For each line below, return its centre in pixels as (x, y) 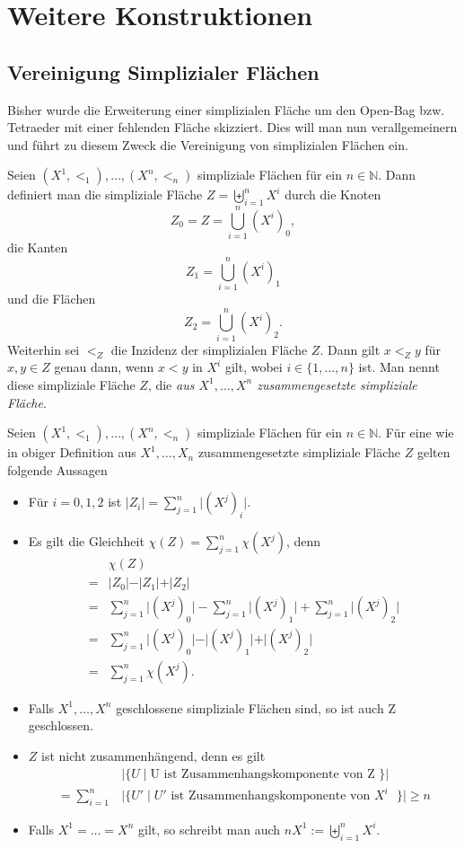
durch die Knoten (333, 194)
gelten (433, 452)
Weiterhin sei (44, 349)
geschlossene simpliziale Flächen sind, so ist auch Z (256, 707)
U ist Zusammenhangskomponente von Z (263, 774)
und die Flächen (52, 298)
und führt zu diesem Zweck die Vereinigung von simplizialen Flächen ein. (208, 144)
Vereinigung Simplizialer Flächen (163, 71)
